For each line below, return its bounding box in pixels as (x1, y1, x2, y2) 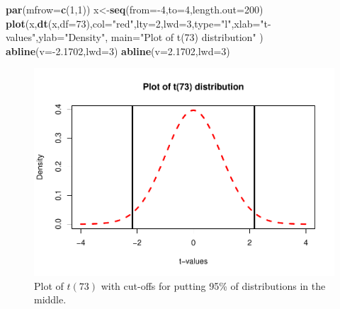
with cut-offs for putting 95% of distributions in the (101, 278, 326, 293)
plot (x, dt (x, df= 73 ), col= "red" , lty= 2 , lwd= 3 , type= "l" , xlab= (6, 16, 261, 30)
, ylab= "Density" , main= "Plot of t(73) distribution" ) (35, 30, 263, 45)
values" (6, 30, 36, 45)
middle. (34, 292, 67, 307)
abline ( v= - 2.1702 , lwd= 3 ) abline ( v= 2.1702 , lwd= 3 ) (6, 43, 230, 58)
